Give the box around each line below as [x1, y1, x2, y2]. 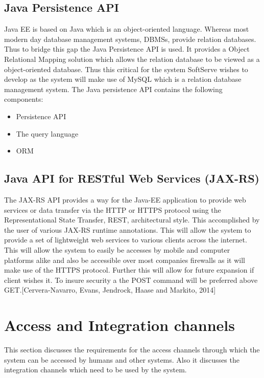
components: [4, 94, 43, 104]
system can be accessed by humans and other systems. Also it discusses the [4, 354, 239, 365]
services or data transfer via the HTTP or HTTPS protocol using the [4, 204, 221, 215]
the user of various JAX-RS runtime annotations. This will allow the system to [4, 224, 251, 235]
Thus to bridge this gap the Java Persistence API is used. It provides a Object [4, 43, 250, 54]
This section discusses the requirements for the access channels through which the [4, 344, 260, 354]
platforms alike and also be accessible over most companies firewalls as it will [4, 254, 245, 265]
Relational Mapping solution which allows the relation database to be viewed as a [4, 53, 260, 64]
